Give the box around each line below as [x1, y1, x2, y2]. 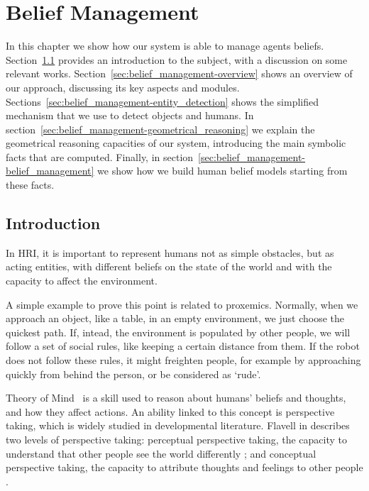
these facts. [6, 177, 55, 192]
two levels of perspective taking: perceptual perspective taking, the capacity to [6, 431, 347, 446]
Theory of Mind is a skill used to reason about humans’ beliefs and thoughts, [6, 390, 346, 405]
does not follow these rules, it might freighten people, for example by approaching [6, 353, 361, 368]
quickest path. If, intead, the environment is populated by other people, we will [6, 324, 351, 339]
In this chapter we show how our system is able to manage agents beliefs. [6, 38, 324, 53]
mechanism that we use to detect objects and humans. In [6, 108, 254, 123]
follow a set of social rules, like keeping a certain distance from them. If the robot [6, 338, 360, 353]
